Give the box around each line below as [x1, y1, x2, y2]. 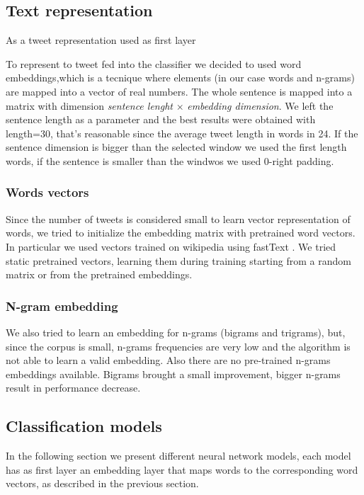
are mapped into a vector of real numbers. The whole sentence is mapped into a [6, 84, 353, 98]
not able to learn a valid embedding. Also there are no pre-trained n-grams [6, 353, 331, 368]
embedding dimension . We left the [187, 98, 334, 113]
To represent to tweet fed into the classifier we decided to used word [6, 56, 302, 71]
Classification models [6, 415, 162, 437]
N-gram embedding [6, 297, 118, 314]
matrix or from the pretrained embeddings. [6, 267, 193, 282]
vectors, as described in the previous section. [6, 476, 199, 491]
